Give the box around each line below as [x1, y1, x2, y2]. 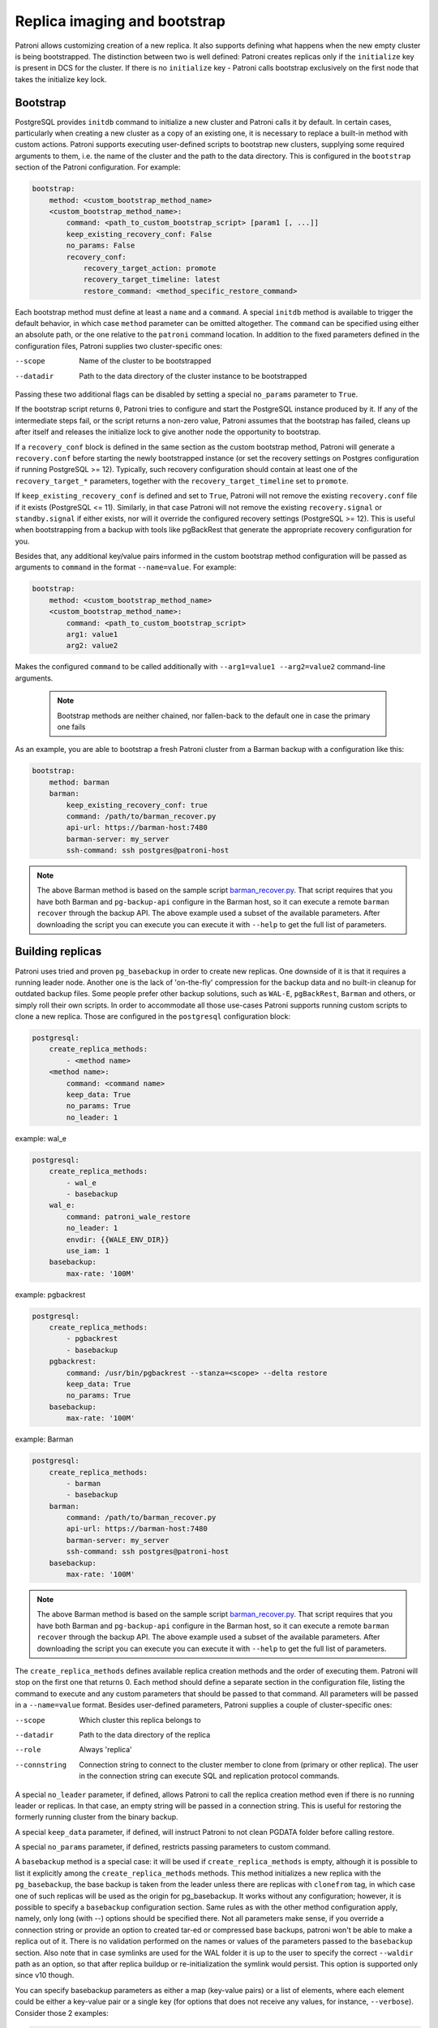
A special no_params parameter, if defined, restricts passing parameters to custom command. [15, 1842, 331, 1852]
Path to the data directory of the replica [79, 1729, 211, 1739]
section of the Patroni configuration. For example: [15, 162, 181, 172]
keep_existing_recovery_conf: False [66, 230, 213, 238]
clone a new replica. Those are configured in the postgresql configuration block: [15, 1012, 291, 1021]
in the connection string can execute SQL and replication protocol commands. [79, 1771, 340, 1781]
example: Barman [15, 1434, 74, 1444]
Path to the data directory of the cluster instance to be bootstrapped [79, 371, 307, 380]
